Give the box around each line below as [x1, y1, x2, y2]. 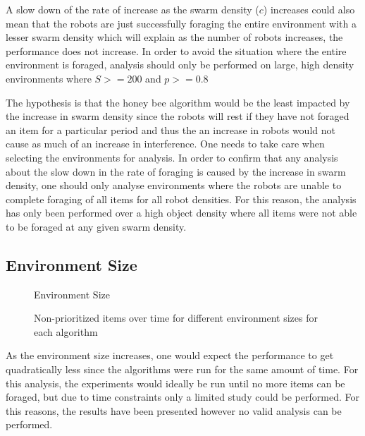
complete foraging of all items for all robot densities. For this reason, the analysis [6, 191, 357, 206]
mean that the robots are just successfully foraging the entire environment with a [6, 16, 357, 30]
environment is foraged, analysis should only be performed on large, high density [6, 57, 354, 72]
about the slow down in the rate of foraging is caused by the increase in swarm [6, 164, 346, 178]
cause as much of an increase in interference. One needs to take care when [6, 136, 325, 151]
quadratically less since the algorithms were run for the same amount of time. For [6, 362, 359, 377]
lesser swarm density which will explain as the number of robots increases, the [6, 30, 343, 44]
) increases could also [263, 2, 355, 16]
